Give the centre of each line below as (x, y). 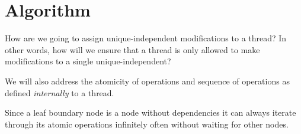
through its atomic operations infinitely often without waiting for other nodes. (147, 124)
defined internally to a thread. (60, 92)
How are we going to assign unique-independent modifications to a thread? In (146, 38)
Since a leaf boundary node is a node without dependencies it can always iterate (150, 112)
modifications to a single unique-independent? (88, 61)
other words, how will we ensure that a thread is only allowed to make (132, 49)
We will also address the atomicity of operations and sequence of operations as (147, 81)
